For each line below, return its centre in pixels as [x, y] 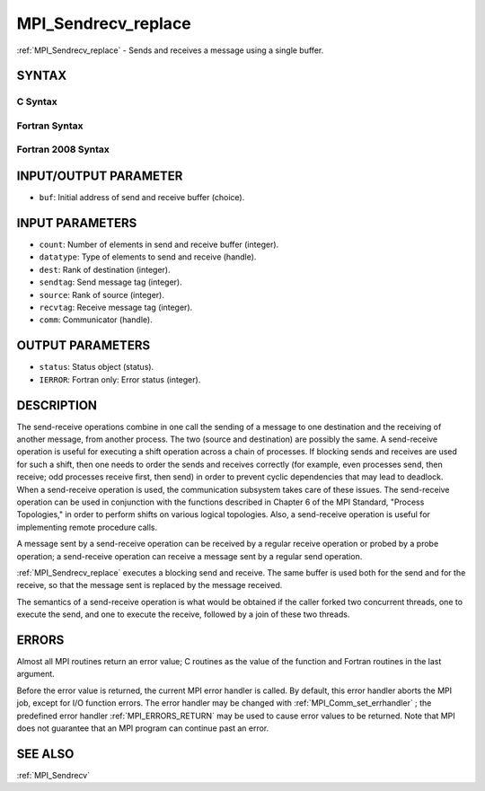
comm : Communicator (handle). [96, 320]
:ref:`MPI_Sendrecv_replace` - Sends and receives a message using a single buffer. [170, 50]
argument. [36, 674]
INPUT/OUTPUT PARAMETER [100, 176]
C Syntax [37, 101]
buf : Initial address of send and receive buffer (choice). [142, 198]
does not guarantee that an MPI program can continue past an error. [143, 728]
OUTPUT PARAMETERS [84, 346]
